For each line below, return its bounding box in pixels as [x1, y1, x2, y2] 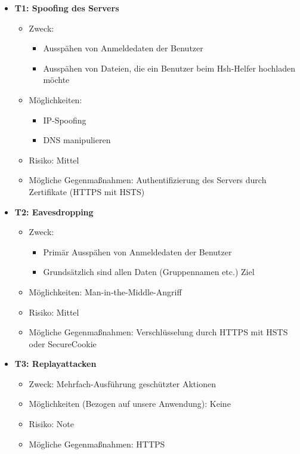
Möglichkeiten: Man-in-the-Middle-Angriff [29, 285, 182, 298]
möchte [43, 73, 70, 86]
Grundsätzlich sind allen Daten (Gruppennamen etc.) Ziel [43, 265, 255, 278]
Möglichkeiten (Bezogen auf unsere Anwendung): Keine [29, 397, 231, 410]
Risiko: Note [29, 418, 74, 430]
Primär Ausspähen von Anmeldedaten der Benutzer [43, 245, 232, 258]
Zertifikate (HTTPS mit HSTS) [29, 185, 145, 197]
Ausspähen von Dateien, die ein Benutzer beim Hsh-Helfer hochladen [43, 61, 296, 74]
